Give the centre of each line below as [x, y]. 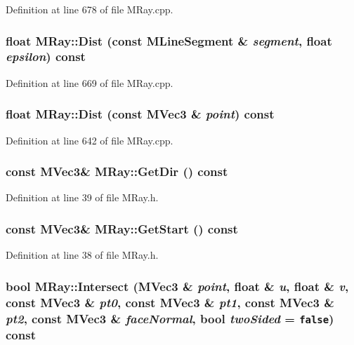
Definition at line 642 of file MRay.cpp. [90, 140]
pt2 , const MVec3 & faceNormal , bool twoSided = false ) [170, 318]
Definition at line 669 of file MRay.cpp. [90, 82]
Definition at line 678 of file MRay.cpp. [90, 9]
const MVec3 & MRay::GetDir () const [117, 171]
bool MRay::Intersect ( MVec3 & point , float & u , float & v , [177, 286]
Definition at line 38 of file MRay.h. [82, 255]
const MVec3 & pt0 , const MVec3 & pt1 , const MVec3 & [170, 302]
